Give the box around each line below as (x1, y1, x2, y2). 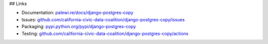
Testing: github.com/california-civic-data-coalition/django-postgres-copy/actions (21, 30, 189, 37)
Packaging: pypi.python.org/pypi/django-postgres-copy (21, 24, 136, 30)
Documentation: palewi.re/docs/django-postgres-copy (21, 10, 134, 16)
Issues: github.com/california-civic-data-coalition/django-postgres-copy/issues (21, 16, 185, 22)
